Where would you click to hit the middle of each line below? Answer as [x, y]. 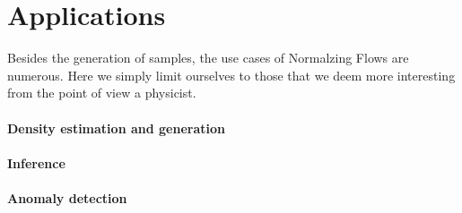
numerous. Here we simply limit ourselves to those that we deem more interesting [231, 75]
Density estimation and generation [116, 128]
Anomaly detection [67, 197]
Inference [36, 162]
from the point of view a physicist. [102, 93]
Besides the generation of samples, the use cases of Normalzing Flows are [208, 58]
